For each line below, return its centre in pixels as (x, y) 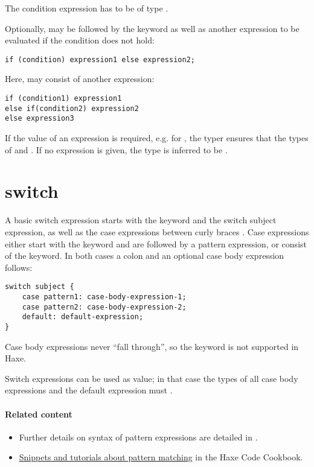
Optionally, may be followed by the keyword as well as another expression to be (152, 28)
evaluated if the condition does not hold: (80, 40)
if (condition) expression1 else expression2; (100, 59)
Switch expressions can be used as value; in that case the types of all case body (152, 378)
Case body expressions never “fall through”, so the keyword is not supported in (152, 346)
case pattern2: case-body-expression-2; (104, 307)
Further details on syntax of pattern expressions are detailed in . (138, 437)
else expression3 (40, 119)
